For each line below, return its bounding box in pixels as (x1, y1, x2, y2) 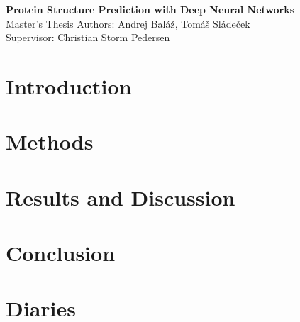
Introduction (6, 71, 132, 100)
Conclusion (6, 238, 116, 267)
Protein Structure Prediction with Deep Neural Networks (6, 2, 295, 16)
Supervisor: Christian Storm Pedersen (6, 30, 170, 45)
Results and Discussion (6, 182, 235, 211)
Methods (6, 127, 94, 156)
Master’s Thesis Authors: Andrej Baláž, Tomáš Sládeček (6, 16, 250, 30)
